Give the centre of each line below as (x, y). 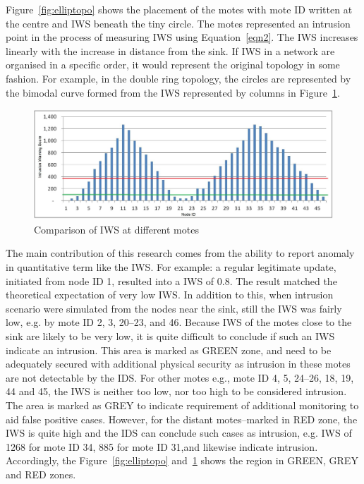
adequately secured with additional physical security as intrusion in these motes (178, 364)
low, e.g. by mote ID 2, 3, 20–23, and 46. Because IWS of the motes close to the (179, 322)
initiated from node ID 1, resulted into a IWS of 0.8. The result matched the (171, 280)
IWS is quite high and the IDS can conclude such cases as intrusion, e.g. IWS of (179, 433)
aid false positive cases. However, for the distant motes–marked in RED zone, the (182, 419)
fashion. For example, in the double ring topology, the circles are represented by (178, 78)
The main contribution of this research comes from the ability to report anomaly (180, 253)
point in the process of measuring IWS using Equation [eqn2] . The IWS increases (182, 37)
